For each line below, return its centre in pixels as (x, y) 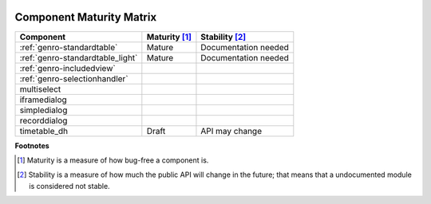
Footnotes (32, 145)
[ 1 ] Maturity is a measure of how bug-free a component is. (113, 160)
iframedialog (43, 100)
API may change (231, 131)
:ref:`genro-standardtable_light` (79, 57)
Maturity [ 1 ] (169, 37)
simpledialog (43, 110)
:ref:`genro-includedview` (67, 68)
